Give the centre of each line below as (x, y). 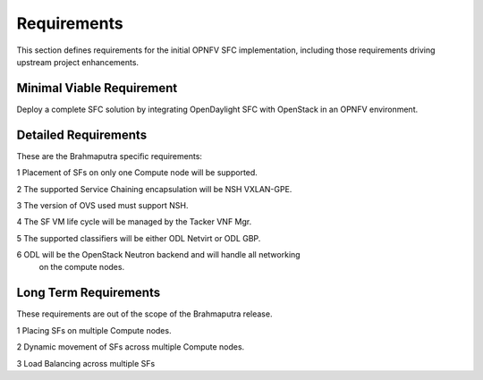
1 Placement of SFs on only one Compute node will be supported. (137, 173)
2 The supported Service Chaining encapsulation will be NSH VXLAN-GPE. (154, 189)
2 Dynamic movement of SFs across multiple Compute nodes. (131, 347)
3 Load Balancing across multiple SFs (86, 363)
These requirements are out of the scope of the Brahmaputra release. (144, 314)
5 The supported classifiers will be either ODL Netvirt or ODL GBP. (139, 238)
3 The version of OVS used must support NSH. (102, 205)
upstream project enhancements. (77, 62)
